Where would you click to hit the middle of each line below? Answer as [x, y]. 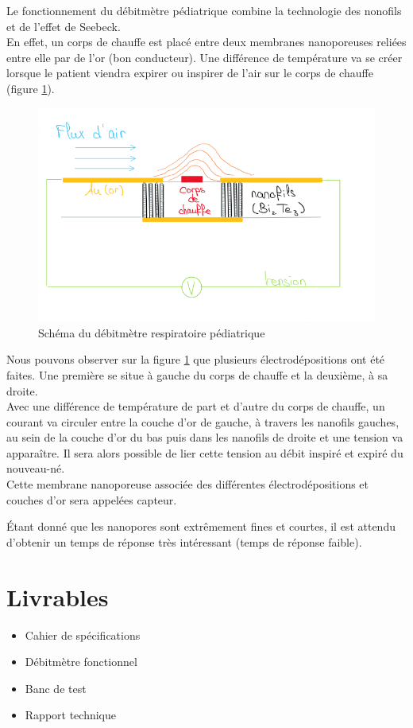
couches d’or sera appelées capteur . [92, 499]
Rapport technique [70, 715]
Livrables [58, 596]
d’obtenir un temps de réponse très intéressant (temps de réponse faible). [184, 541]
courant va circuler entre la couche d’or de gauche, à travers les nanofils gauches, [203, 421]
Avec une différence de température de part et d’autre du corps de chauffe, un [196, 406]
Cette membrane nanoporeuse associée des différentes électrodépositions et [188, 484]
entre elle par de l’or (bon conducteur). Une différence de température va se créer [205, 57]
